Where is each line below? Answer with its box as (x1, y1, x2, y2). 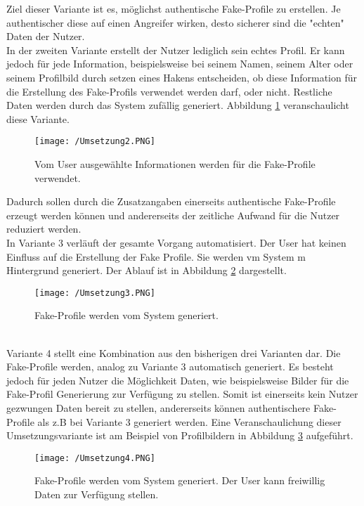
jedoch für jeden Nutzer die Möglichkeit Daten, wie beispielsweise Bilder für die (6, 372, 349, 387)
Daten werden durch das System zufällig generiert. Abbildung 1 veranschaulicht (6, 98, 349, 112)
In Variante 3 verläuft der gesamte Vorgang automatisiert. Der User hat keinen (6, 235, 346, 249)
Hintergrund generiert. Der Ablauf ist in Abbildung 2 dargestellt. (6, 263, 287, 278)
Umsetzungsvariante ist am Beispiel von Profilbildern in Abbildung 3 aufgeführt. (6, 428, 353, 443)
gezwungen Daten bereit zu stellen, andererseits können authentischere (6, 400, 311, 415)
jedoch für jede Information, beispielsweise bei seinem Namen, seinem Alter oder (6, 56, 353, 71)
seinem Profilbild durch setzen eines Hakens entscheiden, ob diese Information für (6, 70, 357, 84)
